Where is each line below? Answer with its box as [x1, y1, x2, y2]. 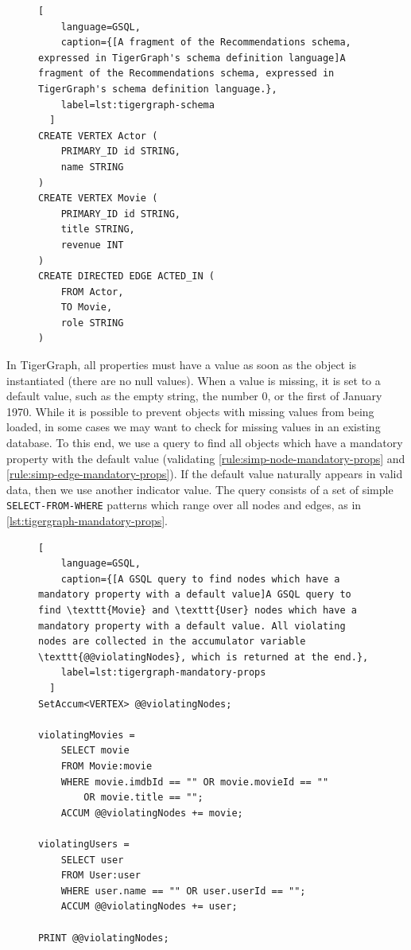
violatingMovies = [38, 729, 135, 741]
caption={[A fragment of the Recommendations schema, [60, 37, 351, 49]
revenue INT [60, 239, 124, 251]
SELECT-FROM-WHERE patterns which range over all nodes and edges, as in [6, 496, 362, 513]
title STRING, [60, 224, 135, 236]
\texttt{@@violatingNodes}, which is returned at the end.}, [38, 651, 369, 663]
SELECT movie [60, 745, 130, 757]
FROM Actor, [60, 286, 124, 298]
